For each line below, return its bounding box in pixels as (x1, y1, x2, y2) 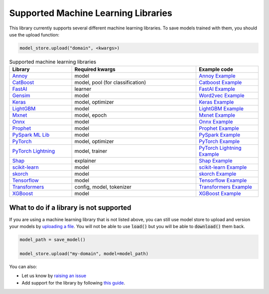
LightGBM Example (198, 105, 244, 112)
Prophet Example (198, 125, 239, 132)
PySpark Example (198, 131, 241, 138)
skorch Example (198, 170, 237, 177)
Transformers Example (198, 184, 253, 191)
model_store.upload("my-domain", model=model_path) (19, 251, 149, 257)
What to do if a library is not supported (9, 203, 132, 212)
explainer (74, 157, 97, 164)
